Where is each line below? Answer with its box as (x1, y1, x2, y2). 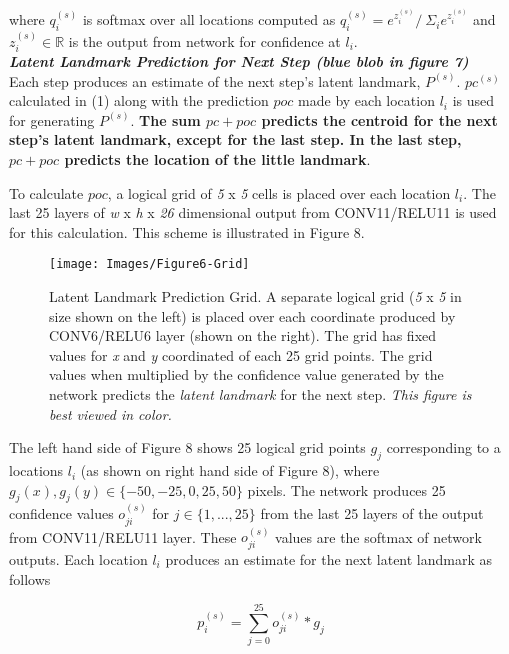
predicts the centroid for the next (261, 109, 498, 130)
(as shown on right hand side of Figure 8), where (80, 460, 380, 481)
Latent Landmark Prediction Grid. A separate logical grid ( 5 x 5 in (49, 286, 462, 307)
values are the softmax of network (275, 526, 482, 547)
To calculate (9, 182, 84, 203)
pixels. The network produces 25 (247, 479, 446, 500)
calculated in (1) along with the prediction (9, 90, 269, 111)
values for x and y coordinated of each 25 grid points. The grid (49, 344, 433, 365)
